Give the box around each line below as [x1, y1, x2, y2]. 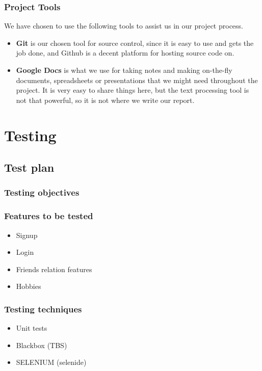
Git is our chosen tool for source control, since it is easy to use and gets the [16, 37, 254, 48]
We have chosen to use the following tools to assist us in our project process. [4, 20, 243, 31]
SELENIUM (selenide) [16, 357, 87, 367]
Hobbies [16, 281, 41, 291]
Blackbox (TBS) [16, 339, 67, 350]
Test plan [4, 160, 55, 175]
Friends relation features [16, 263, 92, 274]
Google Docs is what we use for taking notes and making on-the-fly [16, 65, 232, 75]
